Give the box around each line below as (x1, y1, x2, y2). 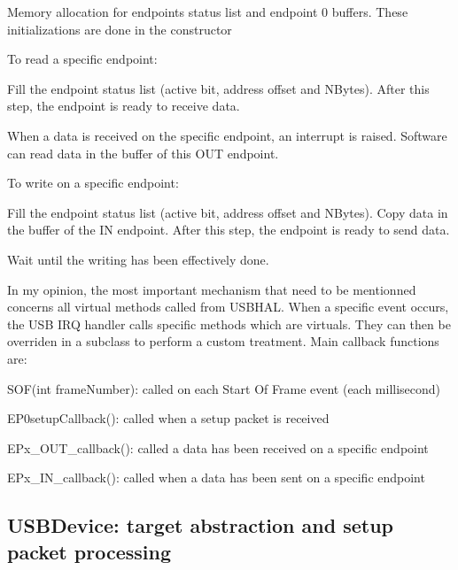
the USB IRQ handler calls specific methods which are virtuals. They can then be (7, 314, 451, 333)
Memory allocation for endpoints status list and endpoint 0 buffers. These (7, 3, 408, 20)
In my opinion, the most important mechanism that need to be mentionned (7, 280, 416, 298)
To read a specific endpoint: (7, 50, 158, 68)
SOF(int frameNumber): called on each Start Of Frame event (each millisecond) (7, 379, 441, 397)
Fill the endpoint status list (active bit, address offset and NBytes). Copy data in (7, 203, 448, 221)
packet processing (7, 537, 171, 565)
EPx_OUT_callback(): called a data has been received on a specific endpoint (7, 438, 429, 457)
